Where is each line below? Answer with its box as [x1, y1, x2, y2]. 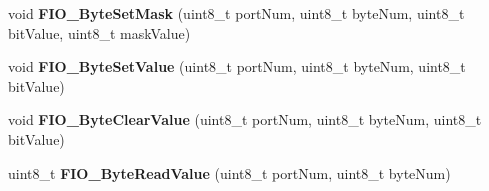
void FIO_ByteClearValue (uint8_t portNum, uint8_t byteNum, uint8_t [8, 109, 482, 130]
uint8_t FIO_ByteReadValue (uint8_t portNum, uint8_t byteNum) [8, 162, 451, 183]
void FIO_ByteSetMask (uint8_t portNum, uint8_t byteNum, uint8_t [8, 3, 465, 23]
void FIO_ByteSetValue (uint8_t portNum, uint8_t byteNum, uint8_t [8, 56, 466, 77]
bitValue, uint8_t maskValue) [8, 22, 191, 43]
